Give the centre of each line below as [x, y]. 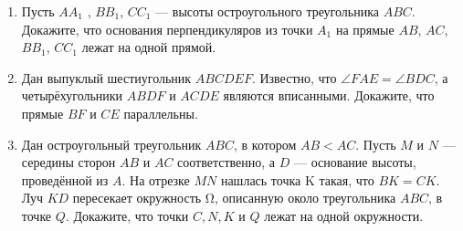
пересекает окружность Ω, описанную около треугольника [234, 198]
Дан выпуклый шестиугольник [106, 77]
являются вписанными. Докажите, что [329, 95]
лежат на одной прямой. [149, 47]
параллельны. [161, 113]
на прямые [365, 29]
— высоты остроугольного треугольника [267, 11]
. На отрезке [156, 179]
